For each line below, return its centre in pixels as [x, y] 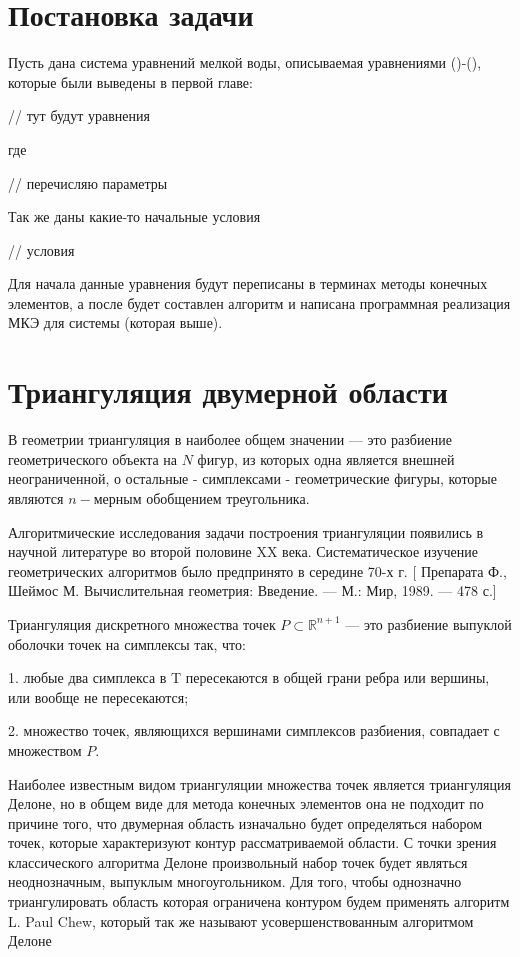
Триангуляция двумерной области [228, 391]
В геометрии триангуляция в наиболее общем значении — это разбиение [230, 439]
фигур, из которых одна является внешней [326, 458]
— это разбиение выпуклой [428, 623]
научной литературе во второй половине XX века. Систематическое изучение [243, 551]
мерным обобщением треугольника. [201, 497]
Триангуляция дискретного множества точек [142, 623]
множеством [45, 749]
